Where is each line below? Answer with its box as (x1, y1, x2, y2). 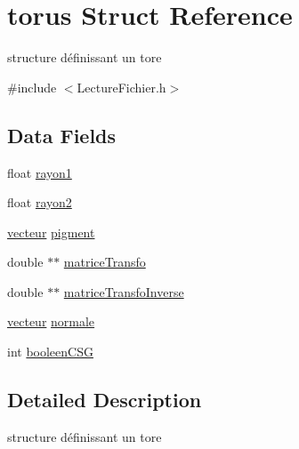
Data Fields (7, 121, 117, 148)
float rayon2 (7, 193, 72, 212)
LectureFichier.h (77, 77, 166, 96)
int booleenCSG (7, 342, 93, 361)
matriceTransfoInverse (63, 282, 184, 301)
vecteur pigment (7, 222, 95, 241)
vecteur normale (7, 312, 95, 331)
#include (7, 77, 57, 96)
